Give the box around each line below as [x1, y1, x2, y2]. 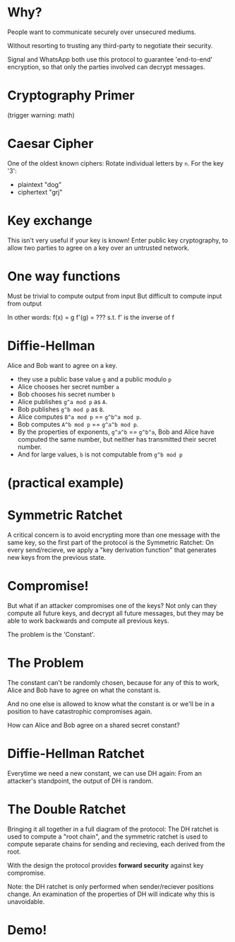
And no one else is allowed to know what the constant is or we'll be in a [7, 699, 215, 708]
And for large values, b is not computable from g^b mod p [17, 450, 183, 459]
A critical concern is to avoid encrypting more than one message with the [7, 530, 221, 539]
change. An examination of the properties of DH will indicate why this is [7, 890, 215, 898]
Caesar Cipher [7, 136, 94, 152]
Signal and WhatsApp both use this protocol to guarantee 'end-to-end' [7, 54, 213, 64]
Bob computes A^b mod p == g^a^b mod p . [17, 420, 139, 428]
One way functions [7, 268, 121, 284]
